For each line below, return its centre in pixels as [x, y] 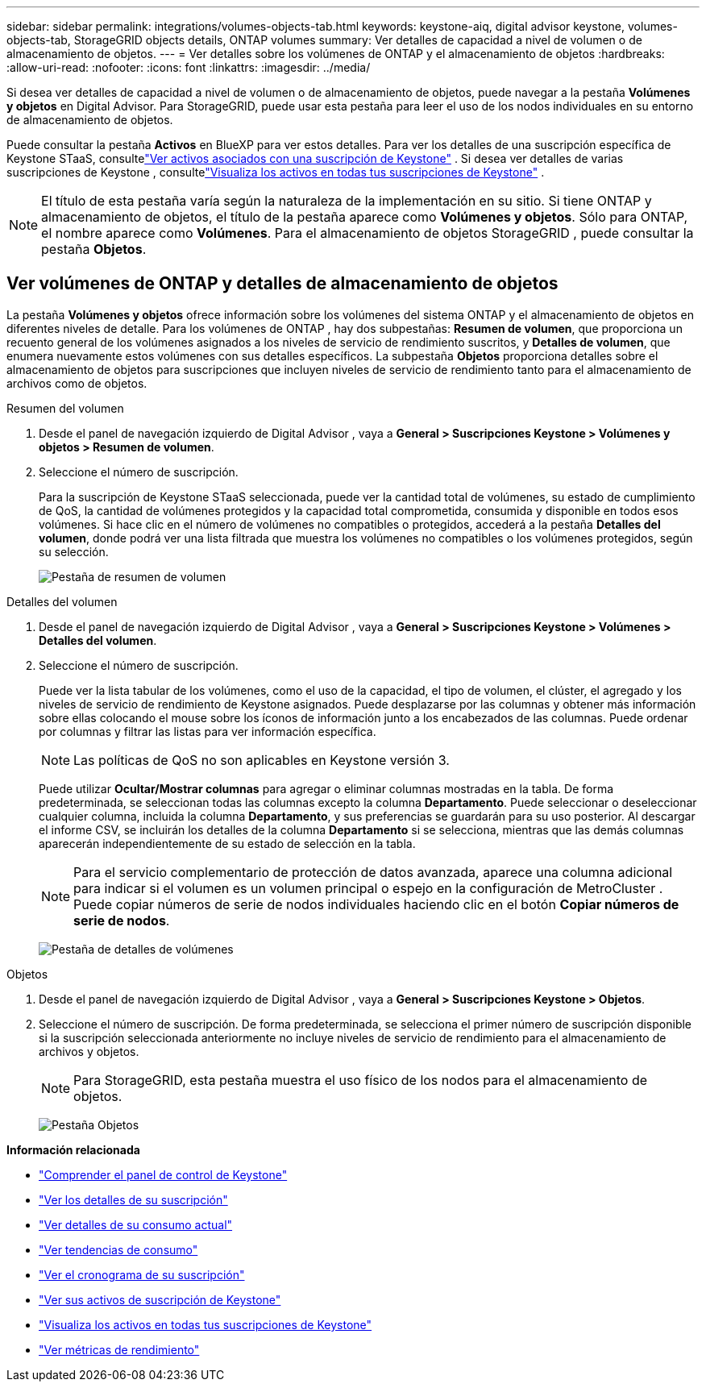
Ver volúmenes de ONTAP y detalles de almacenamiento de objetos [282, 284]
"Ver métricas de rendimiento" [119, 1349]
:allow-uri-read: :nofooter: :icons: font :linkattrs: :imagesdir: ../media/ [189, 67]
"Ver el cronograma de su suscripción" [142, 1274]
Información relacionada [73, 1149]
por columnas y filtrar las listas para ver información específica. [208, 731]
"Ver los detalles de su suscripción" [133, 1199]
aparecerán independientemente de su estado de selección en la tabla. [227, 843]
